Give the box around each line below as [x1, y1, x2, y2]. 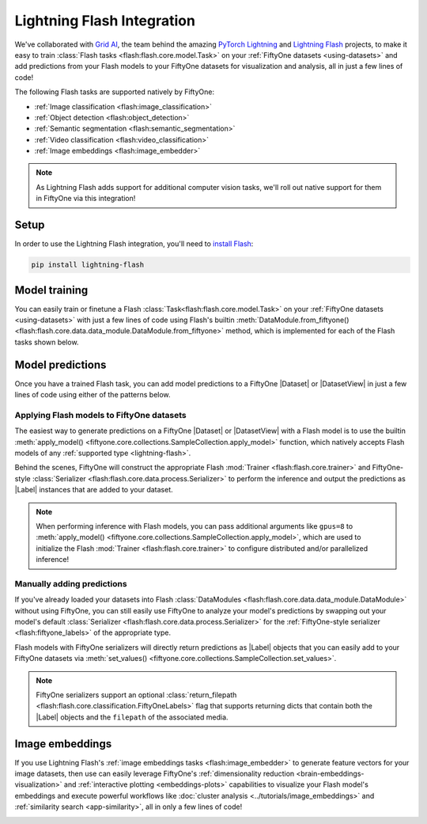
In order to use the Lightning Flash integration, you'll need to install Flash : [14, 239, 254, 249]
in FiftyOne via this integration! [36, 194, 136, 203]
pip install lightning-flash [31, 260, 145, 269]
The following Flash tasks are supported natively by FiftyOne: [14, 87, 215, 97]
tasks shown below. [14, 337, 79, 347]
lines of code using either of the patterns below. [14, 390, 171, 400]
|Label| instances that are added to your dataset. [14, 485, 173, 495]
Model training [14, 283, 89, 297]
